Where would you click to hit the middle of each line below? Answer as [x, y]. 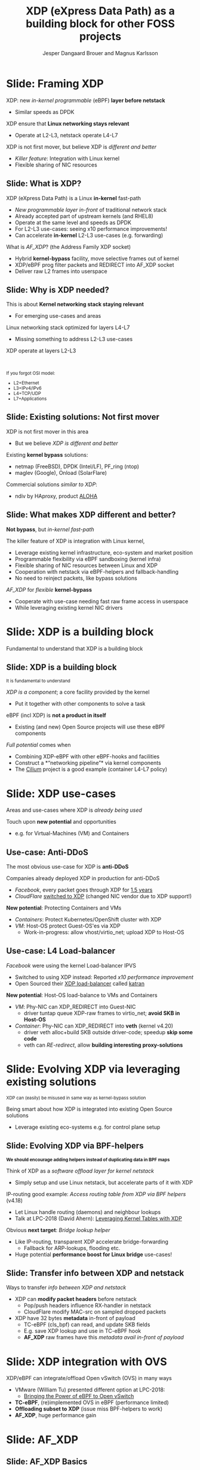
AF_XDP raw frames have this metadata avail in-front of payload [104, 1338]
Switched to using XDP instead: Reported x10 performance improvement [104, 977]
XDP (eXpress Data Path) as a [100, 11]
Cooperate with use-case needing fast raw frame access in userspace [101, 601]
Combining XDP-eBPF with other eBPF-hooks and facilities [87, 757]
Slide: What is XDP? [44, 184]
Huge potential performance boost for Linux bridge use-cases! [93, 1254]
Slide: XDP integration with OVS [87, 1361]
